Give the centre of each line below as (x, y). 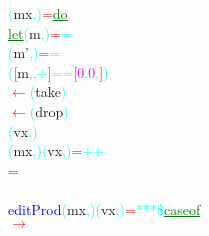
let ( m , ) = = (40, 32)
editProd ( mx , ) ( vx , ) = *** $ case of (104, 208)
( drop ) (49, 110)
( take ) (48, 91)
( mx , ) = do (38, 13)
